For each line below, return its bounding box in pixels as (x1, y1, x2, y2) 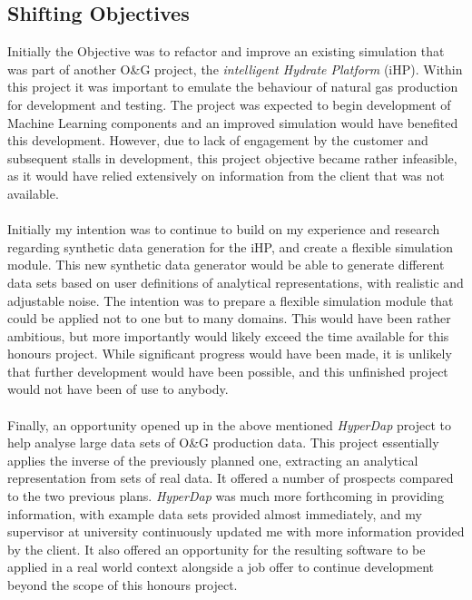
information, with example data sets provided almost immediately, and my (7, 504, 422, 523)
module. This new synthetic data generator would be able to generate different (7, 255, 445, 274)
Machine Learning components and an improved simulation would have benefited (7, 113, 458, 132)
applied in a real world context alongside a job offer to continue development (7, 557, 434, 576)
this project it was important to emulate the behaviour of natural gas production (7, 77, 458, 96)
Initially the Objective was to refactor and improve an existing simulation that (7, 42, 445, 61)
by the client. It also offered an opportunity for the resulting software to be (7, 539, 426, 558)
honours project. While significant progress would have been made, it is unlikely (7, 344, 452, 363)
